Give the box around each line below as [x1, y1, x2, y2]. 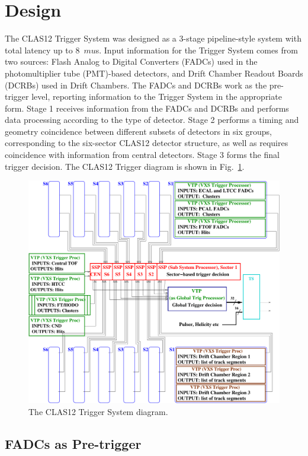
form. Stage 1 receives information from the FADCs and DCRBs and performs [5, 102, 289, 114]
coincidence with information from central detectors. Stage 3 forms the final [5, 148, 280, 161]
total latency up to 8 [5, 43, 80, 56]
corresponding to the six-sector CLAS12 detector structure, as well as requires [5, 137, 288, 149]
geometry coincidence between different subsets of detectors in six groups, [5, 125, 272, 137]
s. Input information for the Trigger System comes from [95, 43, 298, 56]
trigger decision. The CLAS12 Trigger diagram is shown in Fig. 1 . [5, 160, 245, 172]
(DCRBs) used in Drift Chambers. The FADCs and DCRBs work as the [5, 78, 267, 91]
